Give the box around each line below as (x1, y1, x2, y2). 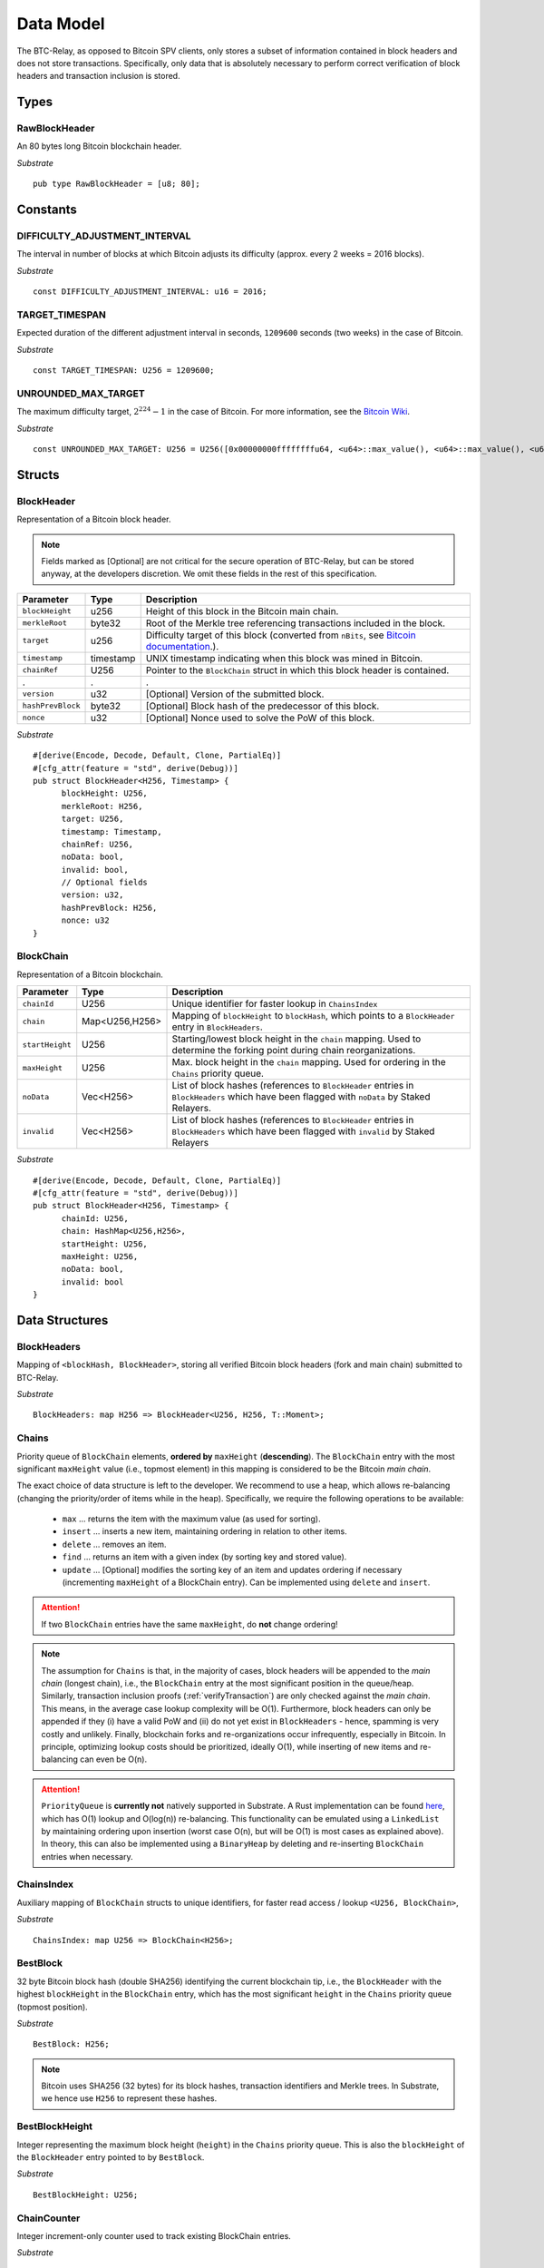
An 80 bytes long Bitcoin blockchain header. (16, 141, 182, 152)
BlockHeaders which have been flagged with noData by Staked (171, 1090, 431, 1103)
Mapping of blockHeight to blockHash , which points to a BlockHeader (171, 1010, 455, 1022)
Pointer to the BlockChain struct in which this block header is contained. (145, 663, 450, 676)
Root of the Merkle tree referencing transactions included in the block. (145, 617, 446, 630)
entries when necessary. (41, 1851, 133, 1862)
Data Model (16, 14, 105, 34)
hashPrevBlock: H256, (61, 903, 158, 913)
